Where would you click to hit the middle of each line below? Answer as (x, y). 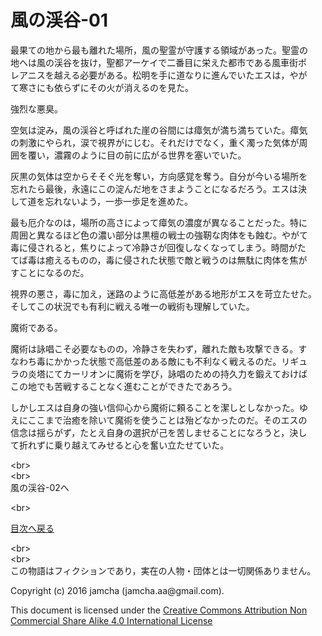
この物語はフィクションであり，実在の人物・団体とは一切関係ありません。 (163, 570)
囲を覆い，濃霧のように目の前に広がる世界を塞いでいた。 (128, 155)
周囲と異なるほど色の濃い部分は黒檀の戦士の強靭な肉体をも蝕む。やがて (159, 235)
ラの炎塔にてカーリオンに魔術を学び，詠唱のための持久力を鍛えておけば (159, 373)
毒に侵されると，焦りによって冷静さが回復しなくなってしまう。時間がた (158, 247)
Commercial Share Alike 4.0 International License (111, 620)
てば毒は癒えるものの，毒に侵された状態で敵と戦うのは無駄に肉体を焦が (159, 260)
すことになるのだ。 (50, 272)
